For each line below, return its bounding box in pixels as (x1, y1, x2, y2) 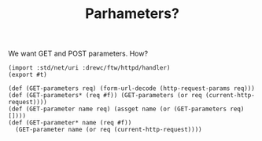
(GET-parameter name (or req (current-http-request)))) (15, 126, 202, 134)
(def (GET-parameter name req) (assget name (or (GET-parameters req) (8, 105, 245, 114)
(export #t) (8, 71, 47, 79)
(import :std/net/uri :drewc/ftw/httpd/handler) (8, 64, 171, 72)
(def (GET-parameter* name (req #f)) (8, 119, 132, 127)
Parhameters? (85, 5, 179, 23)
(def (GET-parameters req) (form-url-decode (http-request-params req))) (8, 85, 256, 92)
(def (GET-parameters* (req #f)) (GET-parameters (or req (8, 92, 202, 99)
